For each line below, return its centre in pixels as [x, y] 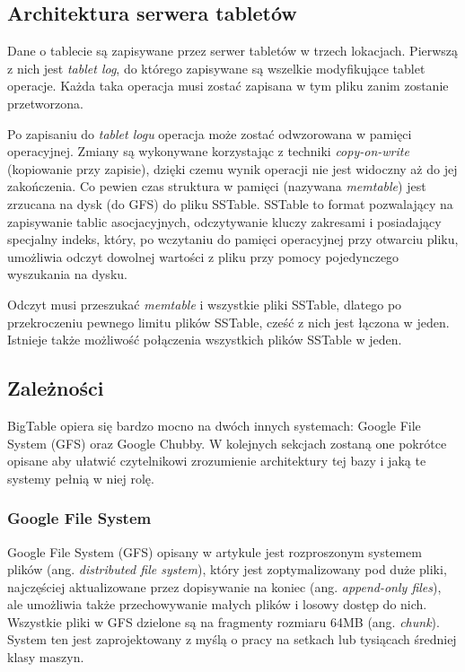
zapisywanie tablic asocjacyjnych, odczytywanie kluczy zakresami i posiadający [224, 221]
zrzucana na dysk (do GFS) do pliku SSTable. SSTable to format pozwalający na [230, 203]
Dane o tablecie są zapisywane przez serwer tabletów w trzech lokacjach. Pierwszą [233, 51]
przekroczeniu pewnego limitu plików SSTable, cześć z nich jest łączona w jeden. [228, 322]
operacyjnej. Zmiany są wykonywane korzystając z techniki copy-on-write [208, 151]
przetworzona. [45, 103]
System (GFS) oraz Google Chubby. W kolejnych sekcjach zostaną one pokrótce [227, 443]
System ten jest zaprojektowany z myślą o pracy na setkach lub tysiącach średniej [232, 639]
